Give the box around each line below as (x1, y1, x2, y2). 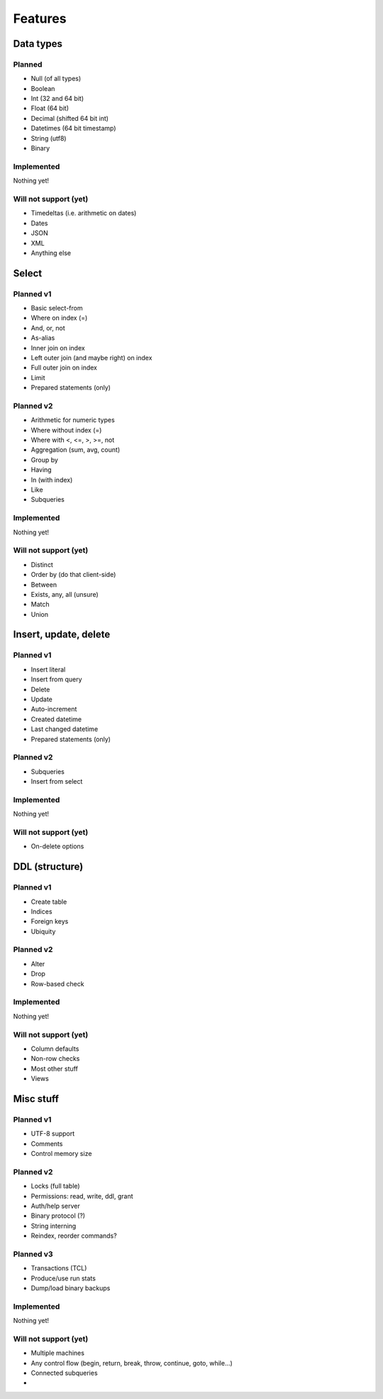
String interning (30, 1221, 77, 1230)
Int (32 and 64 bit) (30, 94, 84, 103)
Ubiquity (30, 927, 56, 936)
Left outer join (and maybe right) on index (30, 354, 152, 362)
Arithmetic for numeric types (30, 416, 115, 424)
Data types (13, 38, 63, 50)
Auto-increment (30, 705, 77, 713)
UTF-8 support (30, 1130, 75, 1138)
